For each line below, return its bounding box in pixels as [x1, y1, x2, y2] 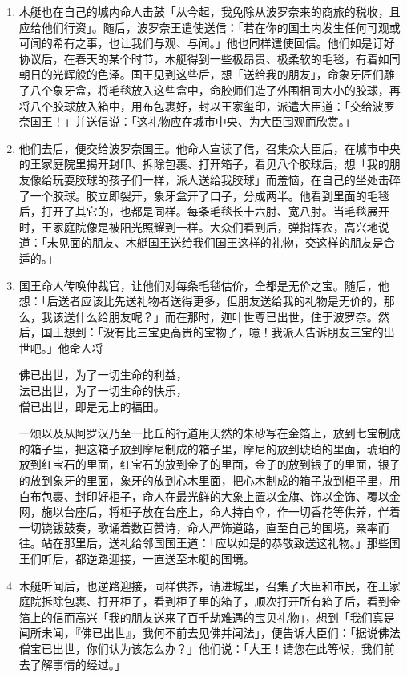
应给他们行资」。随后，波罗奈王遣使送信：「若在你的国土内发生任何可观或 [18, 18, 401, 35]
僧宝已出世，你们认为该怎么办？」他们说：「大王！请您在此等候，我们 [18, 639, 384, 656]
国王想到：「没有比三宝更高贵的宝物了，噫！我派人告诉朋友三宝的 [41, 324, 384, 341]
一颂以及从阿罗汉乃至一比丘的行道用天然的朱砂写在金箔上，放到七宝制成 [18, 425, 401, 441]
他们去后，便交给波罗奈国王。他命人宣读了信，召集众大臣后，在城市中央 [18, 139, 401, 156]
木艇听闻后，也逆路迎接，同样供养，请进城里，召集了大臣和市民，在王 [18, 577, 389, 594]
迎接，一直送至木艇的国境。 [108, 550, 255, 566]
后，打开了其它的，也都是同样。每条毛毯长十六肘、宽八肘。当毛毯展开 [18, 203, 389, 220]
